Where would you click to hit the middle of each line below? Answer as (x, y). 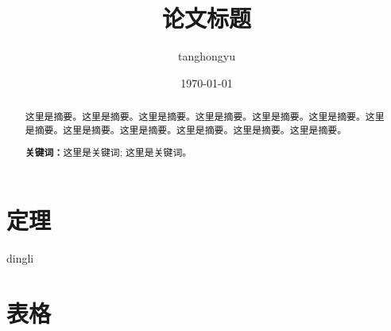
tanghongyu (207, 56)
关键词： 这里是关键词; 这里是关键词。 (108, 153)
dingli (20, 257)
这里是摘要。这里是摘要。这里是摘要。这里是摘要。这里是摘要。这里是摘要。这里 (205, 117)
